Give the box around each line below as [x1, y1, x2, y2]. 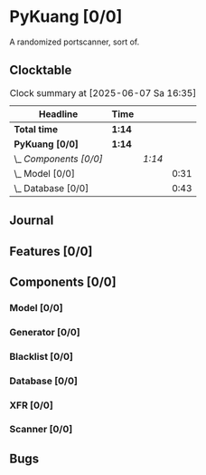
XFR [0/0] [9, 399, 54, 412]
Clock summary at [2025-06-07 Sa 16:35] [9, 86, 197, 99]
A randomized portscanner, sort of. [9, 36, 140, 47]
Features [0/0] [9, 243, 93, 259]
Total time [14, 122, 59, 135]
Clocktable [9, 63, 72, 78]
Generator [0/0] [9, 325, 81, 338]
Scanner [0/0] [9, 423, 73, 436]
